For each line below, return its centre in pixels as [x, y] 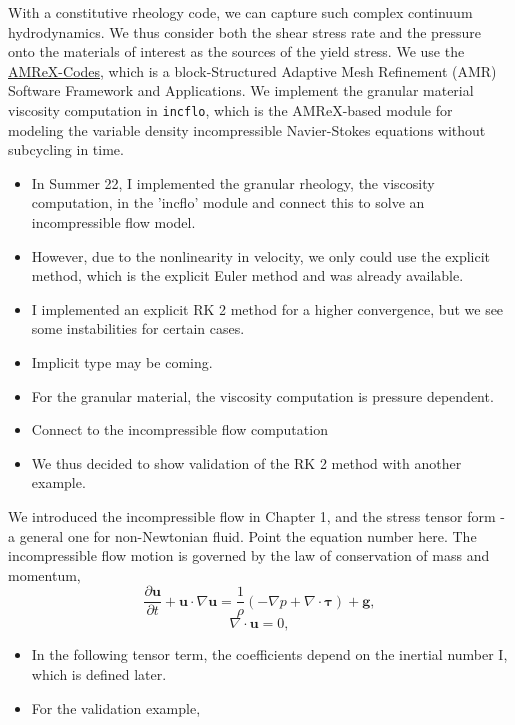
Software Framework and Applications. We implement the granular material [241, 90]
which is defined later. [99, 673]
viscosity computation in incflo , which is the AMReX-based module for [230, 109]
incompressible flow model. [113, 222]
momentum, [44, 574]
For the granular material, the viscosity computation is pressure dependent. [262, 395]
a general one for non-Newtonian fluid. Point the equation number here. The [242, 535]
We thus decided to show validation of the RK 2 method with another [246, 462]
